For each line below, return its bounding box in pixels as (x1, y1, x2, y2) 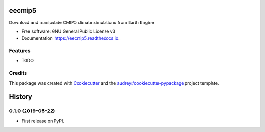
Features (9, 47, 31, 54)
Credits (9, 70, 27, 77)
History (9, 93, 33, 101)
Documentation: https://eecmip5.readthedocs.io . (21, 35, 120, 41)
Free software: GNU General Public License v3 (21, 28, 116, 34)
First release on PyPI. (21, 118, 65, 124)
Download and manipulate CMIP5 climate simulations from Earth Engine (9, 20, 154, 25)
